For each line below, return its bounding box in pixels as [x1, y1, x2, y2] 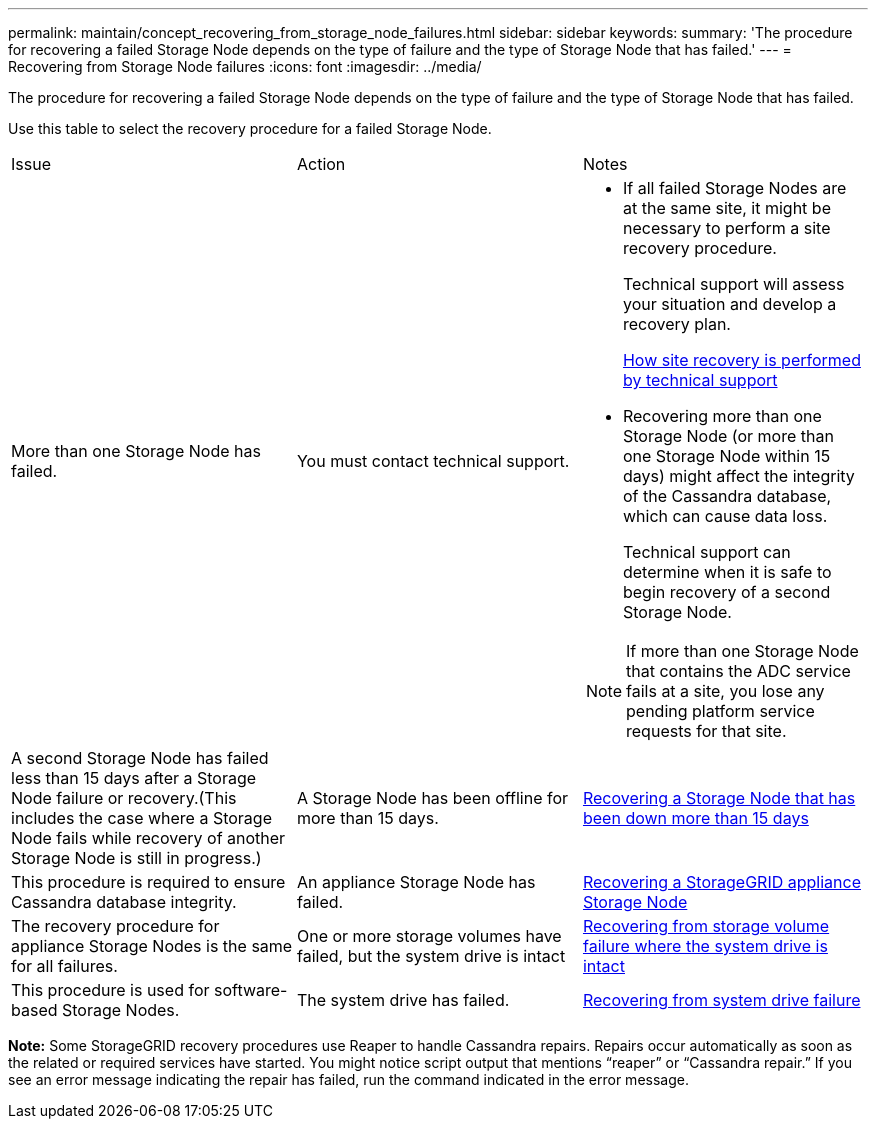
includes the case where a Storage [11, 808, 272, 828]
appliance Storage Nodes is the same [11, 936, 293, 956]
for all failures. [11, 956, 118, 976]
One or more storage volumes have [296, 926, 562, 946]
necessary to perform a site [622, 218, 831, 238]
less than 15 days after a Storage [11, 768, 257, 788]
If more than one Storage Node [626, 641, 859, 661]
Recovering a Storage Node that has [582, 788, 856, 808]
